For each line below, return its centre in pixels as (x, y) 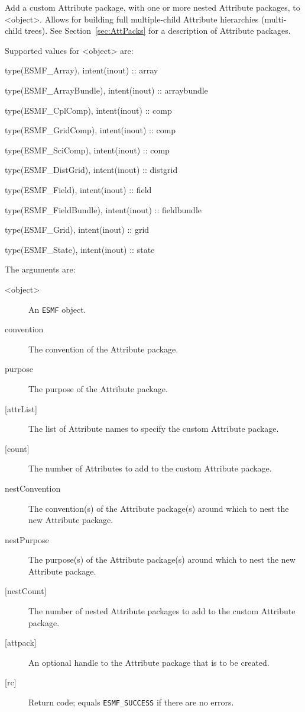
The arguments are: (40, 269)
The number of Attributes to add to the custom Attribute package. (150, 468)
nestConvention (33, 488)
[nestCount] (26, 591)
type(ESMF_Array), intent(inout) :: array (82, 70)
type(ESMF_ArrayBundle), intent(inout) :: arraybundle (106, 90)
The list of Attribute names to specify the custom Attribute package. (154, 429)
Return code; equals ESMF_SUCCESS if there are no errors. (131, 702)
